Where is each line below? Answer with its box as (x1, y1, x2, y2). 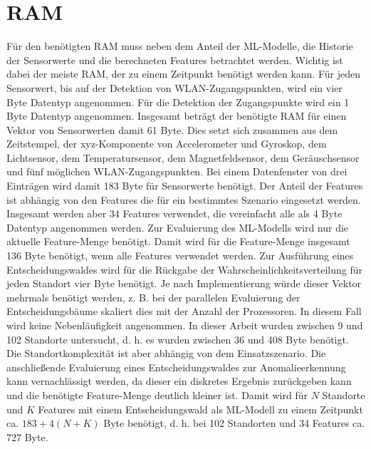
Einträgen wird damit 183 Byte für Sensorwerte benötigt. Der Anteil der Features (6, 178, 363, 193)
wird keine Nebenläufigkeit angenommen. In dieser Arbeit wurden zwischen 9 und (6, 318, 363, 332)
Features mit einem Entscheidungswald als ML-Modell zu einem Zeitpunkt (38, 401, 363, 416)
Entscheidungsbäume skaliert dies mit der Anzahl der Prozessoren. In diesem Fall (6, 304, 362, 319)
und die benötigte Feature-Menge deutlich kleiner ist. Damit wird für (6, 387, 308, 402)
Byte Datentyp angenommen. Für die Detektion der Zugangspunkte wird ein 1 (6, 94, 350, 109)
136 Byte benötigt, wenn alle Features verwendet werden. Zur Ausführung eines (6, 248, 354, 263)
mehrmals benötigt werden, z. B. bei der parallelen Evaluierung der (6, 289, 301, 304)
